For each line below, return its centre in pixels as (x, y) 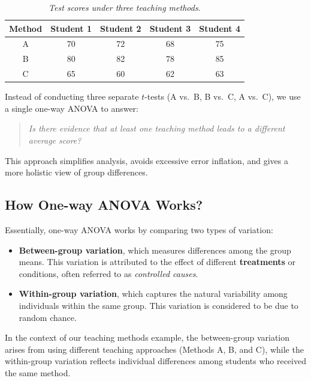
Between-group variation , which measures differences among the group (155, 250)
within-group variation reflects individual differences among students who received (155, 361)
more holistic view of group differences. (76, 172)
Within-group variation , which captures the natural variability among (153, 294)
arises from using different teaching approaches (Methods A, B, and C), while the (154, 349)
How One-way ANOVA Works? (104, 205)
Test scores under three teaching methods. (125, 7)
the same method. (38, 372)
